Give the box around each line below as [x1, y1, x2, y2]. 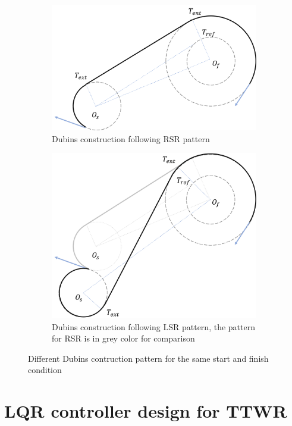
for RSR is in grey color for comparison [52, 332, 195, 344]
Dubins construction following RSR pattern [52, 132, 210, 145]
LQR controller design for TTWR [4, 399, 287, 423]
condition [28, 364, 62, 376]
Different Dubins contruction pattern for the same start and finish [28, 352, 269, 364]
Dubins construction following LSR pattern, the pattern [52, 320, 255, 333]
